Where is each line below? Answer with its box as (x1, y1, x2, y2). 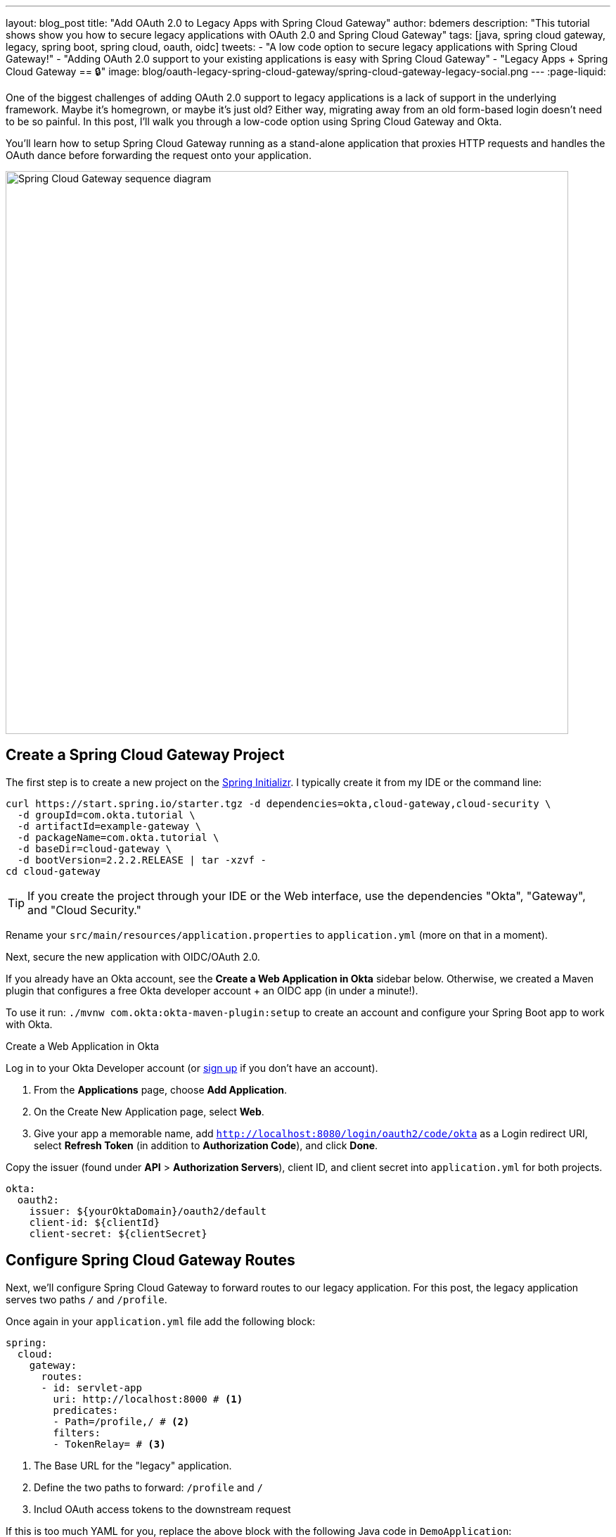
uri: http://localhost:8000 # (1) (53, 1393, 243, 1405)
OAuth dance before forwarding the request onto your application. (6, 149, 312, 161)
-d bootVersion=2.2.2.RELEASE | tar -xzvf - (17, 854, 267, 866)
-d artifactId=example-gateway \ (17, 820, 202, 832)
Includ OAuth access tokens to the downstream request (34, 1503, 291, 1515)
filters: (53, 1427, 101, 1438)
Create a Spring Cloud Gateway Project (6, 746, 285, 764)
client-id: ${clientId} (29, 1216, 160, 1228)
